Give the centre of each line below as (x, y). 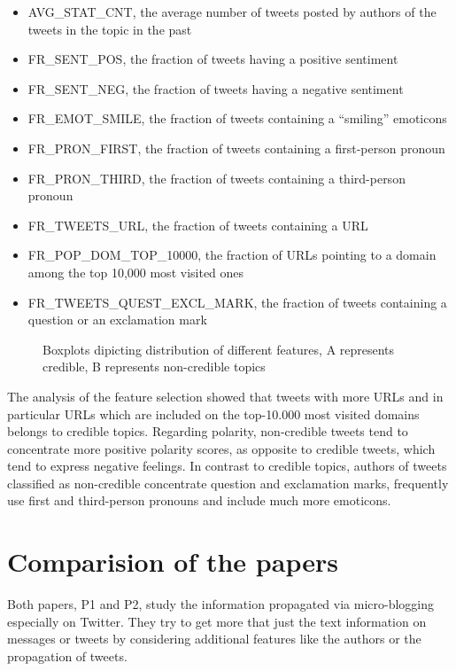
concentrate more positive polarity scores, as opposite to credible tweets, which (221, 448)
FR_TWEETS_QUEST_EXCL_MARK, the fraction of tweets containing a (237, 302)
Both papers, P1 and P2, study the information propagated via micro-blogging (221, 604)
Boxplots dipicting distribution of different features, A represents (219, 349)
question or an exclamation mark (117, 320)
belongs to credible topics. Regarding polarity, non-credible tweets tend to (208, 431)
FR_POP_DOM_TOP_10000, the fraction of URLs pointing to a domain (232, 255)
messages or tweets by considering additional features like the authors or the (214, 639)
